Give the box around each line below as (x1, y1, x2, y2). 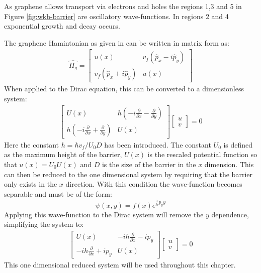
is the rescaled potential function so (147, 149, 257, 160)
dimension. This (204, 159, 254, 169)
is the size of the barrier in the (102, 159, 196, 169)
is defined (223, 139, 253, 150)
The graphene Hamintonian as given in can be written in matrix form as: (4, 37, 229, 48)
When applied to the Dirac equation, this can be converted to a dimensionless (4, 83, 244, 94)
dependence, (211, 209, 249, 219)
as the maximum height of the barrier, (4, 149, 122, 160)
